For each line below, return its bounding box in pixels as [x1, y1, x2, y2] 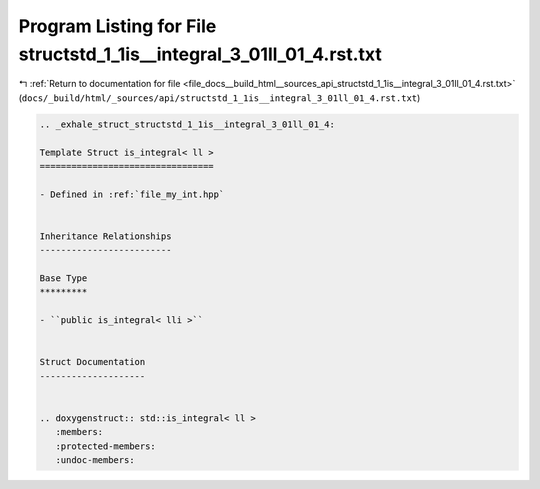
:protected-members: [55, 440, 157, 452]
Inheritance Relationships [39, 230, 172, 242]
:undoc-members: [55, 455, 135, 466]
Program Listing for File [18, 15, 217, 37]
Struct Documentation [39, 356, 146, 368]
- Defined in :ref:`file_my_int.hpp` [39, 188, 225, 200]
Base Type [39, 273, 88, 284]
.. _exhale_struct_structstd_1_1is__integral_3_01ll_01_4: [39, 118, 335, 130]
